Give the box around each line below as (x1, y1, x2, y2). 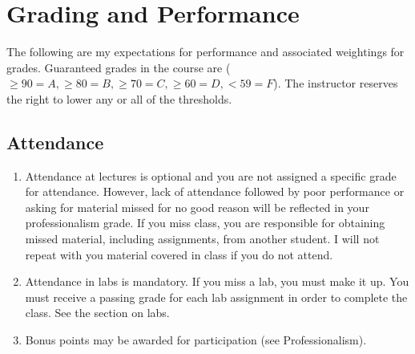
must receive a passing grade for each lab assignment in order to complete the (25, 288, 408, 305)
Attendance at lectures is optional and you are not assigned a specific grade (25, 167, 397, 184)
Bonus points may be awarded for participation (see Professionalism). (25, 332, 367, 348)
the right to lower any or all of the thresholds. (6, 90, 232, 107)
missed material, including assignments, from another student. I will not (25, 230, 380, 247)
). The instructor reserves (273, 75, 398, 92)
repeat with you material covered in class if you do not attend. (25, 246, 333, 262)
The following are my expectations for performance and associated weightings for (6, 43, 405, 60)
